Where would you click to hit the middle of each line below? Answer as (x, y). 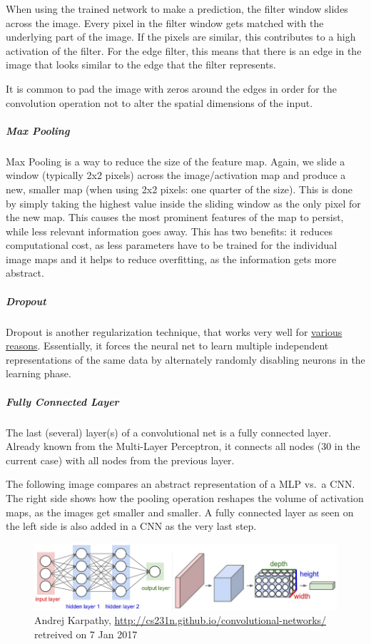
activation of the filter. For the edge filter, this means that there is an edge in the (184, 50)
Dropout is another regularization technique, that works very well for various (174, 331)
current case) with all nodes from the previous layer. (120, 460)
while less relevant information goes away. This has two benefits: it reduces (169, 231)
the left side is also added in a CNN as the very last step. (131, 526)
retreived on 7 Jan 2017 (86, 634)
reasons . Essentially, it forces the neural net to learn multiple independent (167, 346)
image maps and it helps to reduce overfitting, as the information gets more (171, 259)
